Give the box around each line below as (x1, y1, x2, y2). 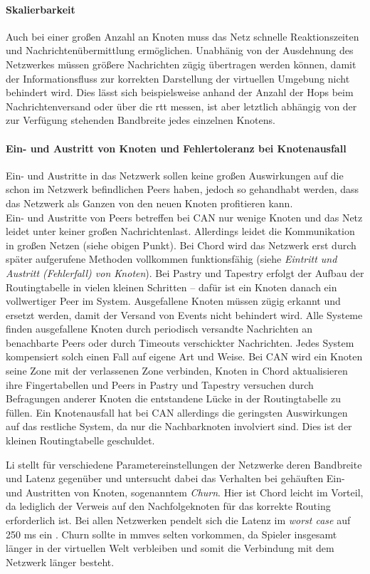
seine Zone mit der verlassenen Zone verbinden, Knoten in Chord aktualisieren (6, 363, 348, 378)
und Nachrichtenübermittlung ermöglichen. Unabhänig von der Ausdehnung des (6, 43, 354, 58)
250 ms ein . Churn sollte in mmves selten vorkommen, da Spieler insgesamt (6, 526, 337, 541)
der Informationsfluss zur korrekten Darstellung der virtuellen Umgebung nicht (6, 71, 350, 85)
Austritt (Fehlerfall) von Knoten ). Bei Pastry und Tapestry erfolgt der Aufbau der (6, 265, 364, 280)
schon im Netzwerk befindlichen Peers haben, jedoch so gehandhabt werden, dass (6, 182, 359, 197)
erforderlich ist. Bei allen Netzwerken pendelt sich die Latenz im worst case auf (6, 513, 351, 527)
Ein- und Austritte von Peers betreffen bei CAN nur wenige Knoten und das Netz (6, 209, 363, 224)
